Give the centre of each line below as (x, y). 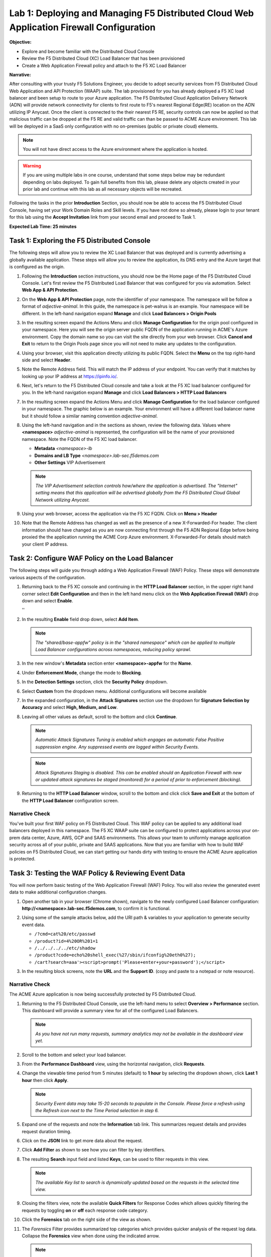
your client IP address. (45, 544)
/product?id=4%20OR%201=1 (66, 941)
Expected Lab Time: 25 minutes (43, 226)
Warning (32, 165)
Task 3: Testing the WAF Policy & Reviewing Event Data (97, 873)
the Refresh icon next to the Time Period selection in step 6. (97, 1110)
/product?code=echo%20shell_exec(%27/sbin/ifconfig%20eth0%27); (115, 955)
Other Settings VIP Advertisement (70, 462)
